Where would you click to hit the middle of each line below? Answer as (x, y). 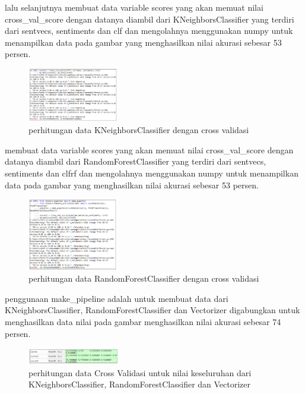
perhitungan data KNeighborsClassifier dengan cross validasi (139, 130)
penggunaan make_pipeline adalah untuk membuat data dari (117, 298)
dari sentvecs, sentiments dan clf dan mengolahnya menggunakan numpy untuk (149, 31)
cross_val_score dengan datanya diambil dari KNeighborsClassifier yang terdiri (150, 19)
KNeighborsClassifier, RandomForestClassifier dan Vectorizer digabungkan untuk (152, 310)
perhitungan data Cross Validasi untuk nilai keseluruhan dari (140, 372)
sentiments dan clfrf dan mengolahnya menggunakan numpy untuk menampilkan (152, 173)
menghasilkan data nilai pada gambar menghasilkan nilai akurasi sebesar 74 (143, 321)
